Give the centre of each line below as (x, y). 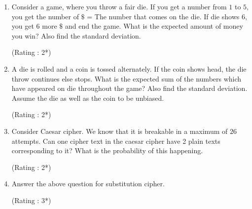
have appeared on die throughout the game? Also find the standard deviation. (129, 88)
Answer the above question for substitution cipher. (88, 184)
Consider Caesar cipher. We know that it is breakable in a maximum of (120, 131)
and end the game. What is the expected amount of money (154, 26)
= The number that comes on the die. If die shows (163, 16)
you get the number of (45, 16)
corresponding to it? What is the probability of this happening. (107, 150)
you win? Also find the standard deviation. (76, 35)
